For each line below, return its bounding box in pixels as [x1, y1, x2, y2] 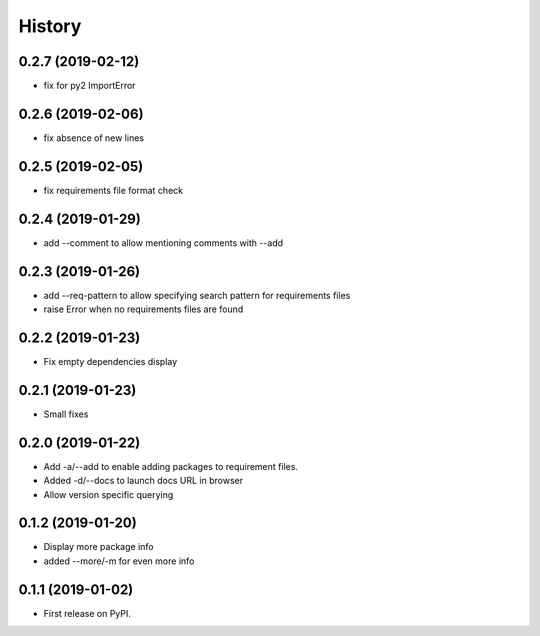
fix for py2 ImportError [43, 80, 136, 92]
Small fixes [43, 408, 89, 420]
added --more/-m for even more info [43, 555, 195, 567]
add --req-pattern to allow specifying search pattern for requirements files [43, 289, 351, 301]
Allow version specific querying [43, 488, 174, 500]
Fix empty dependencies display [43, 355, 178, 367]
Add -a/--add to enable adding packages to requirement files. [43, 460, 299, 472]
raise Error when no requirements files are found [43, 303, 244, 315]
